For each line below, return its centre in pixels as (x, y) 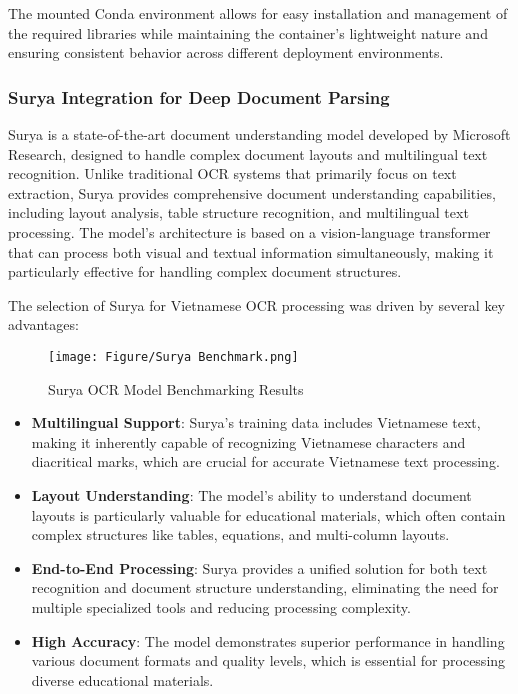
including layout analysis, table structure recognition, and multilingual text (238, 212)
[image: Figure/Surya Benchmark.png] (173, 356)
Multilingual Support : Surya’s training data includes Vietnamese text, (256, 422)
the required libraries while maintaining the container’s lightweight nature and (248, 32)
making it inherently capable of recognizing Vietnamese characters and (248, 441)
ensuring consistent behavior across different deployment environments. (226, 52)
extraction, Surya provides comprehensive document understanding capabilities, (252, 192)
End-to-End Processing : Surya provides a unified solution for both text (259, 567)
